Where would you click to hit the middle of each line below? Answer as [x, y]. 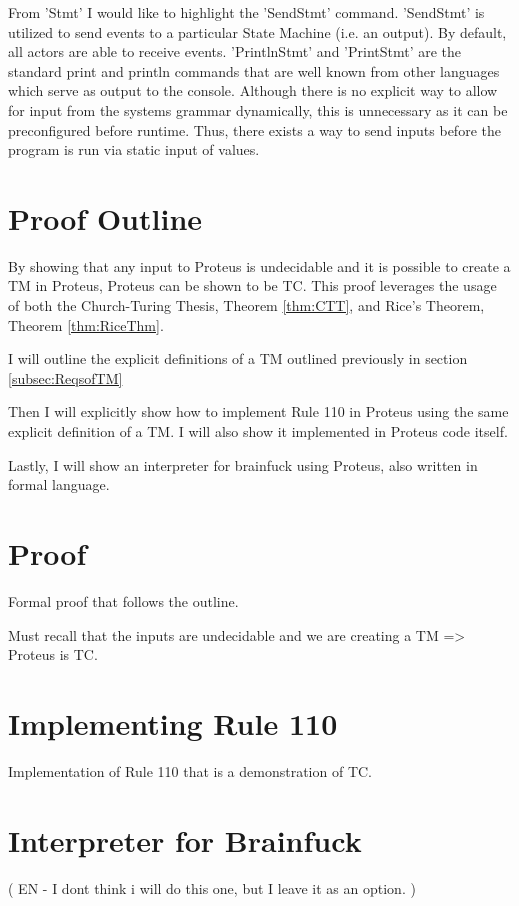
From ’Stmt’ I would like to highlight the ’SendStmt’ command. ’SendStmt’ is [246, 12]
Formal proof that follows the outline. [123, 600]
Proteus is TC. [53, 654]
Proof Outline [105, 217]
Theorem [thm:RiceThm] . [86, 324]
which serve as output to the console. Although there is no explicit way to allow [253, 90]
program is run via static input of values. [134, 149]
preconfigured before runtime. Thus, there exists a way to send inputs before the [254, 129]
